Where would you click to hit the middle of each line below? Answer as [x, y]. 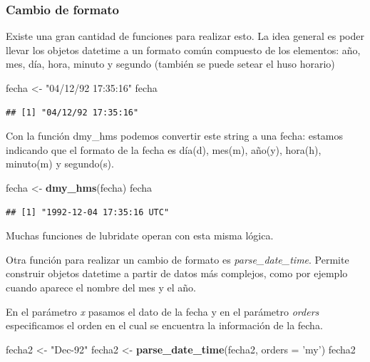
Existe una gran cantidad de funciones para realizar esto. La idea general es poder [185, 36]
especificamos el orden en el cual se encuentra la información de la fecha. [164, 325]
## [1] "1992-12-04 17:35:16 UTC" [88, 212]
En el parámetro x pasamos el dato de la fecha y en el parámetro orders [163, 311]
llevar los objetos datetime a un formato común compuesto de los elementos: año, [183, 50]
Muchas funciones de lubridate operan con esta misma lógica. [140, 236]
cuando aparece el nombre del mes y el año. [101, 287]
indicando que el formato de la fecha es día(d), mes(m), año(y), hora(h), [164, 149]
